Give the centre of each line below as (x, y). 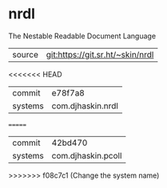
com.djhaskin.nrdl (85, 106)
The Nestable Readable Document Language (82, 36)
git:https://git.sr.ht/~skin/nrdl (100, 54)
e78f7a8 (68, 92)
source (25, 54)
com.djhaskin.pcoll (87, 155)
